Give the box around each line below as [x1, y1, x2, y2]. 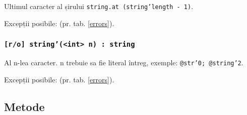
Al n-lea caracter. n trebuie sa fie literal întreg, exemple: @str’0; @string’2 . [4, 57, 243, 68]
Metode [4, 98, 45, 114]
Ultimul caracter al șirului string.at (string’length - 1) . [4, 1, 194, 11]
